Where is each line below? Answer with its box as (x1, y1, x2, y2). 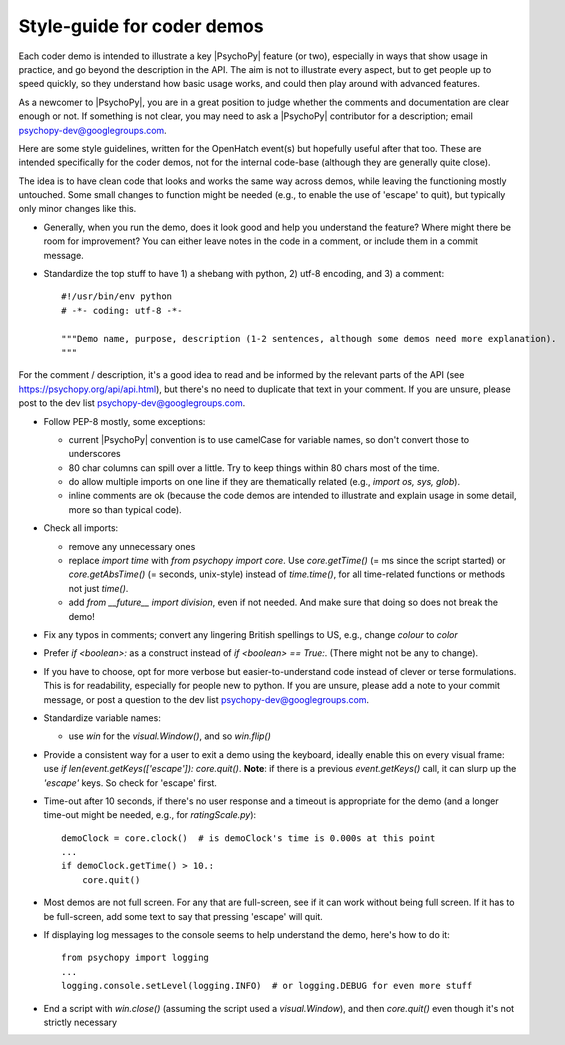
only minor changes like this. (18, 203, 137, 215)
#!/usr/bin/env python (61, 291, 173, 302)
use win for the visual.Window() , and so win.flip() (68, 730, 272, 742)
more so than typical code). (68, 503, 182, 515)
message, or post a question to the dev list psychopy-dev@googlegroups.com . (43, 693, 370, 705)
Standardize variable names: (43, 711, 162, 724)
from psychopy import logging (61, 952, 210, 964)
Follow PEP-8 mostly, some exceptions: (43, 415, 206, 427)
